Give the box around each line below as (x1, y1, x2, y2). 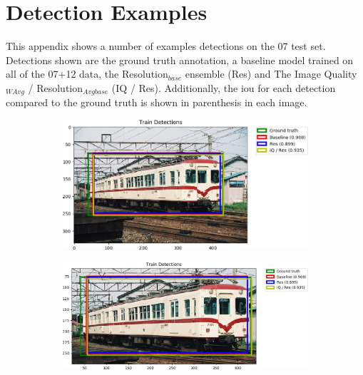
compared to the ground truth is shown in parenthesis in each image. (6, 95, 307, 110)
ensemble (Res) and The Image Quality (185, 66, 357, 81)
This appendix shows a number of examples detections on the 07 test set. (6, 38, 326, 53)
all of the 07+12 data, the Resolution (6, 66, 168, 81)
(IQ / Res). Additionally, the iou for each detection (111, 80, 336, 95)
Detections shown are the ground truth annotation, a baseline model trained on (6, 52, 354, 67)
